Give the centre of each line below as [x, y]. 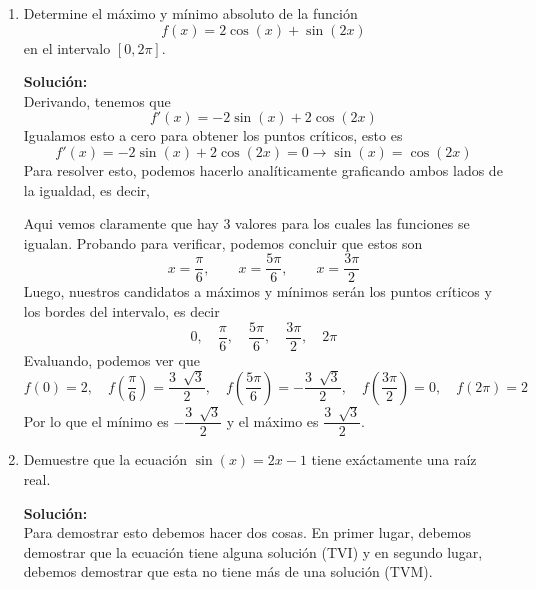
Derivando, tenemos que [97, 100]
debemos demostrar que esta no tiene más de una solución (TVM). [228, 571]
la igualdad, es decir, [86, 189]
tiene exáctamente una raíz [394, 459]
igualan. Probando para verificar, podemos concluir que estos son [223, 242]
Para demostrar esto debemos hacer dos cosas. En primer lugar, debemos [247, 532]
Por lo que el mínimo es [96, 420]
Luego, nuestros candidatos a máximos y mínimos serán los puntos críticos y [257, 291]
